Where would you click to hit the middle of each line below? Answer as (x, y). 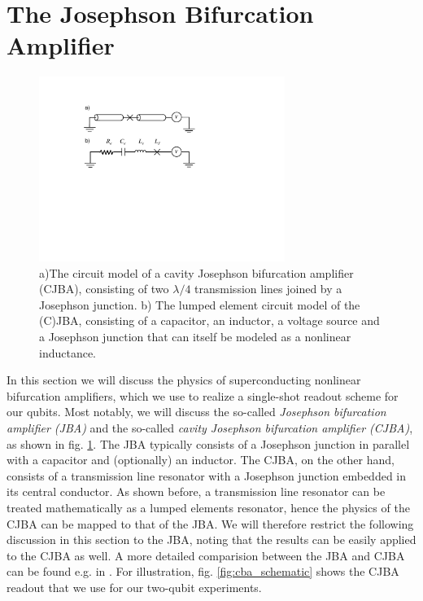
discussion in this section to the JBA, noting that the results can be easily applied (211, 540)
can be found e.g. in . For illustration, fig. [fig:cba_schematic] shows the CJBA (203, 571)
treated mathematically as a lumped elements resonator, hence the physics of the (208, 507)
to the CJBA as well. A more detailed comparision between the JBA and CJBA (206, 555)
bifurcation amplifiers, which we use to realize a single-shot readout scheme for (203, 395)
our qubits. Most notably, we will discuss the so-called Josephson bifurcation (196, 412)
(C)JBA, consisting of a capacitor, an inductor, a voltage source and (209, 320)
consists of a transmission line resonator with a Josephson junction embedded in (207, 475)
